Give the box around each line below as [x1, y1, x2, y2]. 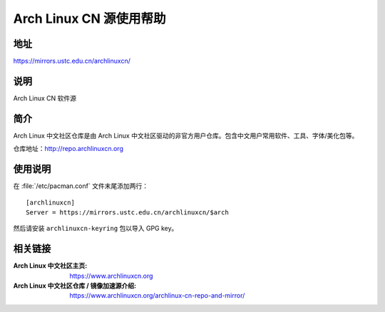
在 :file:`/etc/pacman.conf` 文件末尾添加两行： [13, 182, 149, 190]
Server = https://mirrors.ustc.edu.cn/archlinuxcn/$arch [26, 208, 230, 217]
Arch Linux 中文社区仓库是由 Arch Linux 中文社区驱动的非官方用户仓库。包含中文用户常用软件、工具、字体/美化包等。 [13, 131, 359, 140]
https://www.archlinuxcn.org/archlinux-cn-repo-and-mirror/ [69, 291, 245, 300]
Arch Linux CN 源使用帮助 [13, 11, 167, 26]
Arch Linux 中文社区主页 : [13, 261, 88, 270]
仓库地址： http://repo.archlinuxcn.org [13, 145, 124, 153]
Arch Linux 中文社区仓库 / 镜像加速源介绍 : [13, 281, 137, 290]
